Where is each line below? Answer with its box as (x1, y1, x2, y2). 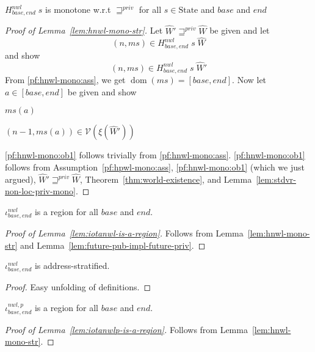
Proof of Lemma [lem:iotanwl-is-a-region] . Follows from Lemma (5, 227, 244, 240)
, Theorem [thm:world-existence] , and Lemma (80, 172, 252, 185)
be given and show (67, 85, 137, 98)
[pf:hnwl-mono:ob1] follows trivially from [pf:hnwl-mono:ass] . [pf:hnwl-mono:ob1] (5, 148, 305, 161)
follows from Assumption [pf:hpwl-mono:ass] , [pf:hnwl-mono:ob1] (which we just (5, 160, 305, 173)
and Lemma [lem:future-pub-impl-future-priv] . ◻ (20, 238, 206, 251)
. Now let (232, 73, 267, 86)
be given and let (209, 24, 270, 37)
